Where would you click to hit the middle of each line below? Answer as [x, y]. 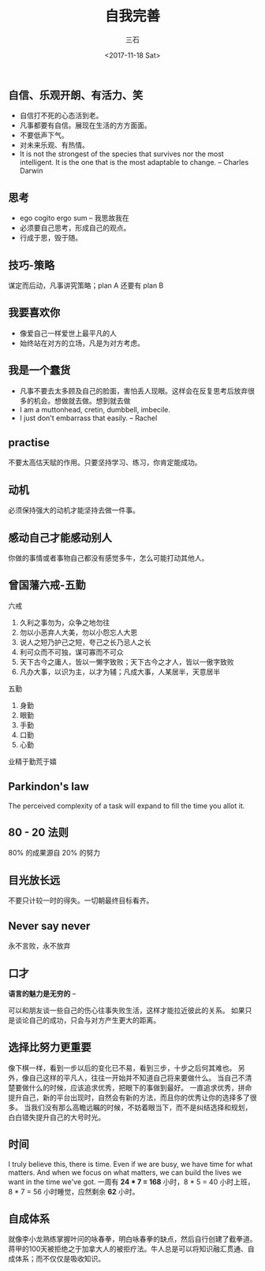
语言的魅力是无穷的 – [42, 993]
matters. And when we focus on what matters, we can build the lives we [125, 1172]
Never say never [49, 926]
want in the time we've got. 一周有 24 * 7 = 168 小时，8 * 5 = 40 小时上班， [131, 1182]
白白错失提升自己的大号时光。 [56, 1117]
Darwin [31, 171]
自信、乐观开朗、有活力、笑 [76, 95]
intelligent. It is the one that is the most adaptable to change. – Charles [134, 162]
